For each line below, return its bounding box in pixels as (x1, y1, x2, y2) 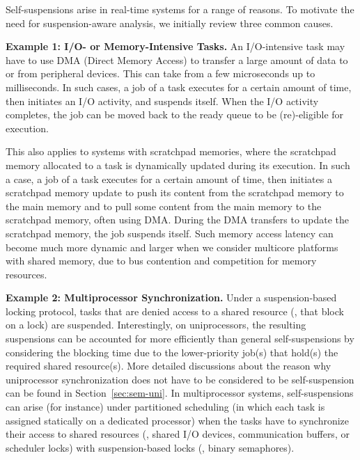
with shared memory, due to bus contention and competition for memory (6, 253, 317, 268)
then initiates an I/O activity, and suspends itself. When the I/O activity (6, 93, 319, 108)
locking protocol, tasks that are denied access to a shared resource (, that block (6, 303, 344, 318)
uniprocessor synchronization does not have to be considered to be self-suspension (6, 372, 354, 386)
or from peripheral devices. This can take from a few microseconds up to (6, 66, 315, 81)
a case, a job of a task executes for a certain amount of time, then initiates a (6, 171, 332, 186)
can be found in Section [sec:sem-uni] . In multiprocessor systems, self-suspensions (6, 386, 354, 400)
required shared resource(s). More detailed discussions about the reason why (6, 358, 331, 373)
